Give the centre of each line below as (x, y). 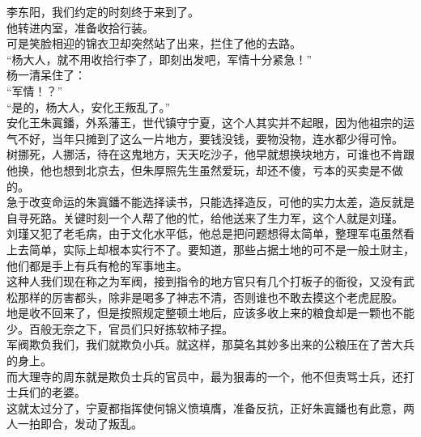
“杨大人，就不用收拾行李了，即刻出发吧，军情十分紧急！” (159, 59)
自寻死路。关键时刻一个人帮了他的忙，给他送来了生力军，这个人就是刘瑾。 (205, 217)
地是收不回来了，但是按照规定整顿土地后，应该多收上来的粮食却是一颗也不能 (210, 313)
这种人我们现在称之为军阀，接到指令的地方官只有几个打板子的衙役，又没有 (205, 281)
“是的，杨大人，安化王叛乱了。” (89, 106)
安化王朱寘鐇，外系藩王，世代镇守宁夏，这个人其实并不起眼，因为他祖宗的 (205, 123)
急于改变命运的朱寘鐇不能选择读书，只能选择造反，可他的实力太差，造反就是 (210, 202)
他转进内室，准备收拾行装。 (80, 27)
